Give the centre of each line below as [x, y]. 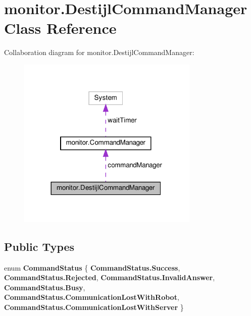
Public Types [39, 246]
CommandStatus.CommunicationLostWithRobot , [92, 297]
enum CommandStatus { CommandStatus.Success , [92, 267]
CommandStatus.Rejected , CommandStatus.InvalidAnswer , [110, 277]
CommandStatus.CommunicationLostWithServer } [94, 307]
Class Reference [60, 28]
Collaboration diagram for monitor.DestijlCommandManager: [99, 52]
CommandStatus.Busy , [45, 287]
